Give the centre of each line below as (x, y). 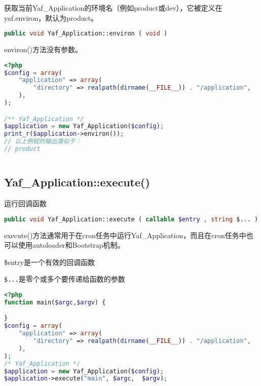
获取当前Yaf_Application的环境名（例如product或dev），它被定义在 (113, 8)
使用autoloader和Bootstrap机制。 (71, 245)
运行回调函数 (25, 203)
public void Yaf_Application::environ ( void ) (86, 34)
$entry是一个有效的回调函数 (49, 262)
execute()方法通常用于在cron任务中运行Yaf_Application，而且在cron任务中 (125, 235)
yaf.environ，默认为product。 (51, 17)
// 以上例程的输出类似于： (43, 142)
